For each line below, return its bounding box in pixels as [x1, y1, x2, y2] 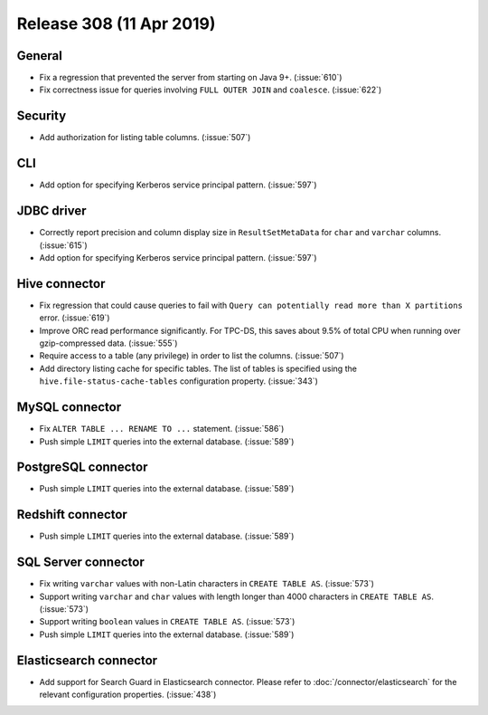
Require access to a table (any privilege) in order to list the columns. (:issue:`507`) [39, 350, 344, 361]
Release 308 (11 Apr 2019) [16, 14, 216, 33]
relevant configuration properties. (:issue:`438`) [39, 689, 217, 701]
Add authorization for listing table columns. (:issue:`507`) [39, 132, 251, 143]
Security [16, 109, 67, 124]
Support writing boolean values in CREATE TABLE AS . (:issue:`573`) [39, 616, 296, 627]
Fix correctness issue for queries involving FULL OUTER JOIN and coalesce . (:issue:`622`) [39, 84, 382, 95]
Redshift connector [16, 507, 128, 522]
